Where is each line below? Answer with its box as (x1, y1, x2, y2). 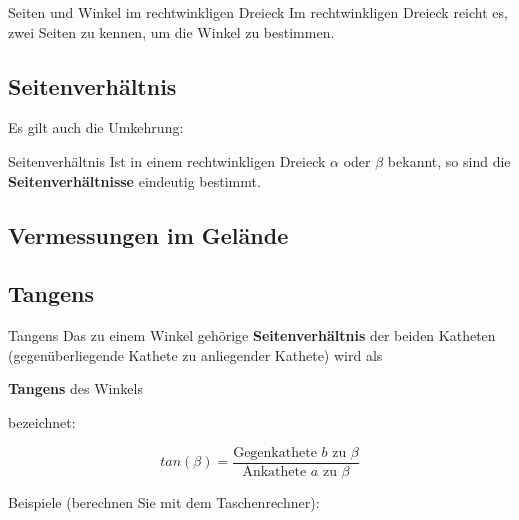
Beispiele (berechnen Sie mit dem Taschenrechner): (8, 491, 320, 512)
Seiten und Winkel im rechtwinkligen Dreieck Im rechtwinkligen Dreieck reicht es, (8, 2, 508, 22)
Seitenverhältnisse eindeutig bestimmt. (8, 170, 261, 191)
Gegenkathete (233, 445, 317, 460)
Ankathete (242, 464, 307, 479)
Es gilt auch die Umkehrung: (8, 117, 184, 138)
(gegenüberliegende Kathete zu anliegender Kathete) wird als (8, 344, 383, 365)
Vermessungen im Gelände (8, 219, 289, 250)
